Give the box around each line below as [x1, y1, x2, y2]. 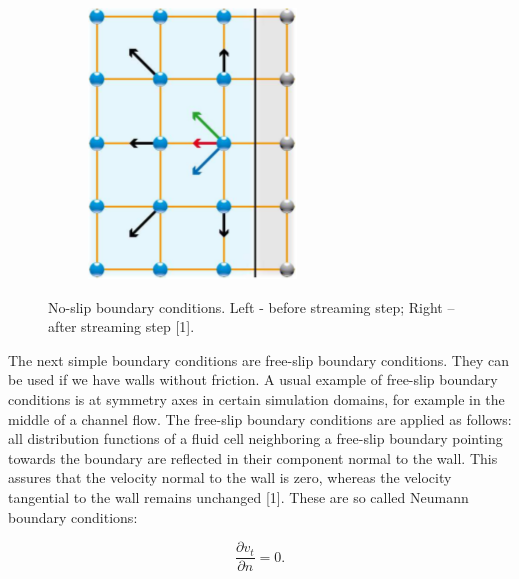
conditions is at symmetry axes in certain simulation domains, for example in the [8, 388, 505, 409]
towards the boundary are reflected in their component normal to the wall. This [8, 447, 498, 468]
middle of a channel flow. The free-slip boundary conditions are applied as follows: [8, 408, 512, 429]
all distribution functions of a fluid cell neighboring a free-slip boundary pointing [8, 428, 503, 449]
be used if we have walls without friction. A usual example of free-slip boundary [8, 369, 498, 390]
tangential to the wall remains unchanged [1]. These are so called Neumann [8, 486, 469, 507]
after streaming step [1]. [48, 316, 195, 337]
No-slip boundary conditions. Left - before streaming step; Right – [48, 296, 455, 317]
